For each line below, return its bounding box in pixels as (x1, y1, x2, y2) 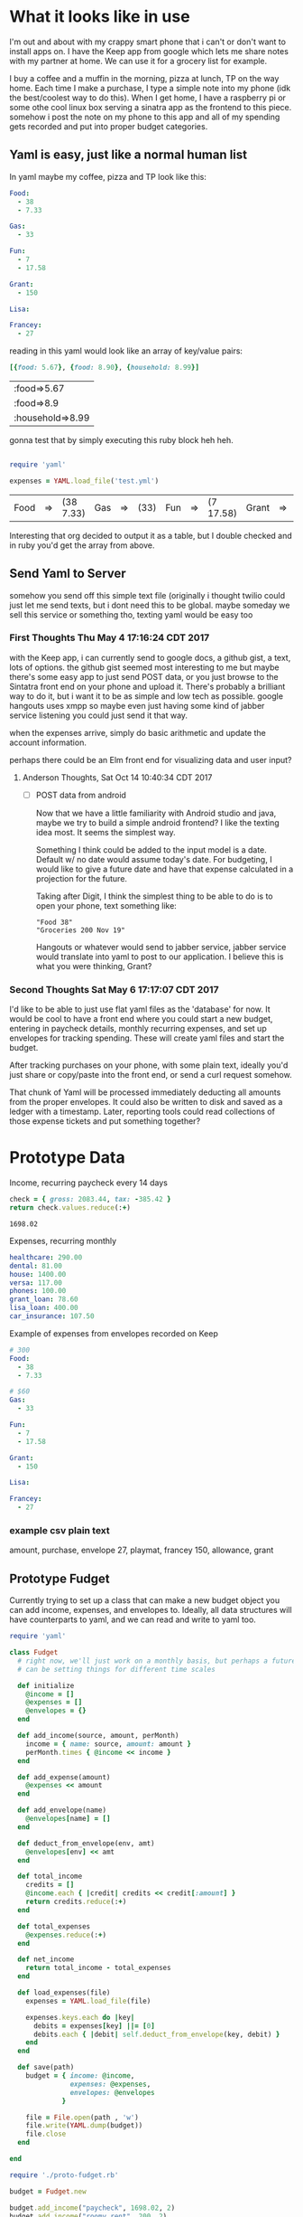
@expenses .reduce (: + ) (25, 1930, 106, 1939)
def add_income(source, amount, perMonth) (17, 1731, 179, 1741)
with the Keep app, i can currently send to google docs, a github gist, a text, (9, 652, 291, 663)
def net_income (17, 1955, 75, 1964)
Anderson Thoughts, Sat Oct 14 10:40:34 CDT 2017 (22, 771, 213, 783)
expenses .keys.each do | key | (25, 2013, 135, 2022)
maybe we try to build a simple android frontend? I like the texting (35, 816, 280, 828)
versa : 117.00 (9, 1278, 63, 1288)
